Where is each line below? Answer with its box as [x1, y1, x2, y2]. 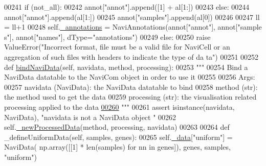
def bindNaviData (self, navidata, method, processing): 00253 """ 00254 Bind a [4, 61, 248, 72]
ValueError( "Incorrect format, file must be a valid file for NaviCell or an [4, 41, 230, 52]
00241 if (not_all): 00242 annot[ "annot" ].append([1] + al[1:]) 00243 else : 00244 [4, 2, 250, 12]
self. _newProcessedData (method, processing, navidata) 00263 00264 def [4, 122, 230, 132]
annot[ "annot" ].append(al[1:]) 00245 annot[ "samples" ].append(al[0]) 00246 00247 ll [4, 11, 260, 22]
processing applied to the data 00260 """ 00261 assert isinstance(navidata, [4, 101, 235, 112]
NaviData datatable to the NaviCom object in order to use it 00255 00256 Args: [4, 72, 255, 82]
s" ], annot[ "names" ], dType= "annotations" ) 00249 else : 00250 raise [4, 31, 211, 42]
